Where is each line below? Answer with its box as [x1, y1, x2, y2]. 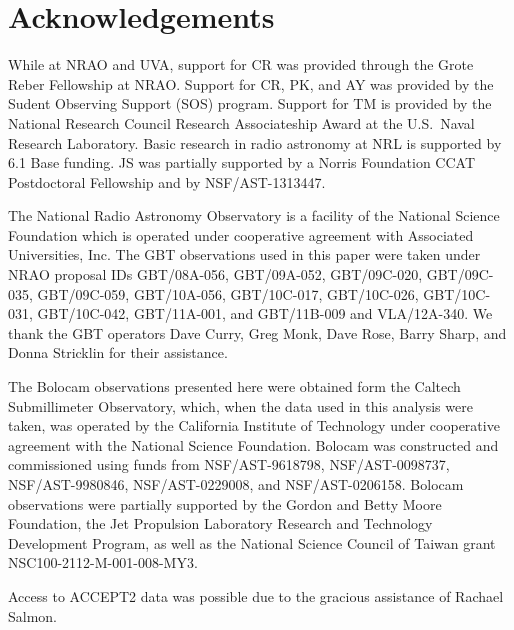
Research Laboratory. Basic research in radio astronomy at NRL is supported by [8, 132, 502, 153]
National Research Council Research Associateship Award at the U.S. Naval [8, 112, 475, 133]
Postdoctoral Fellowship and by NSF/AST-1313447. [8, 171, 326, 192]
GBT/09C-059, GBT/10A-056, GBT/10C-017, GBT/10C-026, [37, 283, 419, 304]
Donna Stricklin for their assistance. [8, 342, 228, 363]
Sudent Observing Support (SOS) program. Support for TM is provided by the [8, 93, 492, 114]
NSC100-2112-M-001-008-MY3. [8, 552, 198, 573]
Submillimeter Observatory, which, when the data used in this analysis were [8, 395, 473, 416]
